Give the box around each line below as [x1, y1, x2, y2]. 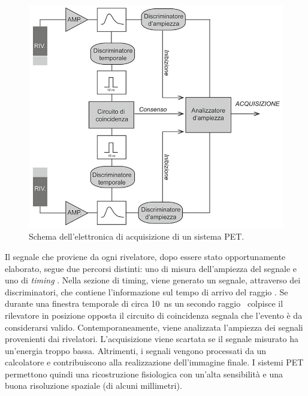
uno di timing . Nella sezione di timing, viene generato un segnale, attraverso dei [5, 274, 301, 286]
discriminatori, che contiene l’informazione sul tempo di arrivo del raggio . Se [5, 285, 288, 298]
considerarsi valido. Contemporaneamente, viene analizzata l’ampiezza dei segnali [5, 321, 303, 333]
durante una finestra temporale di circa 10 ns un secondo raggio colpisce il [5, 297, 283, 310]
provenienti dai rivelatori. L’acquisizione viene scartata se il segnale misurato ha [5, 332, 298, 345]
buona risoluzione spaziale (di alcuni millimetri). [5, 379, 182, 392]
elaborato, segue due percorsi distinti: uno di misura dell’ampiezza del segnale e [5, 262, 297, 274]
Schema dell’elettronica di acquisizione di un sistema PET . [29, 230, 244, 243]
